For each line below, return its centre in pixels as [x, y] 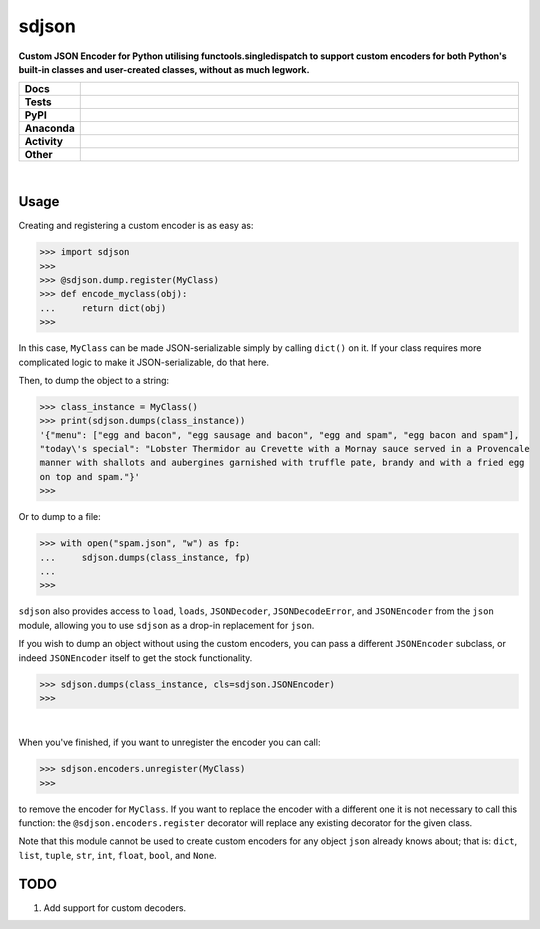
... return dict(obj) [103, 308]
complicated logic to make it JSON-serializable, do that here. [144, 362]
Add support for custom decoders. [115, 907]
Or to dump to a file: [60, 517]
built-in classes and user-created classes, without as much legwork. [164, 69]
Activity [44, 142]
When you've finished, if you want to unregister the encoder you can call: [169, 742]
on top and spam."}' [89, 476]
